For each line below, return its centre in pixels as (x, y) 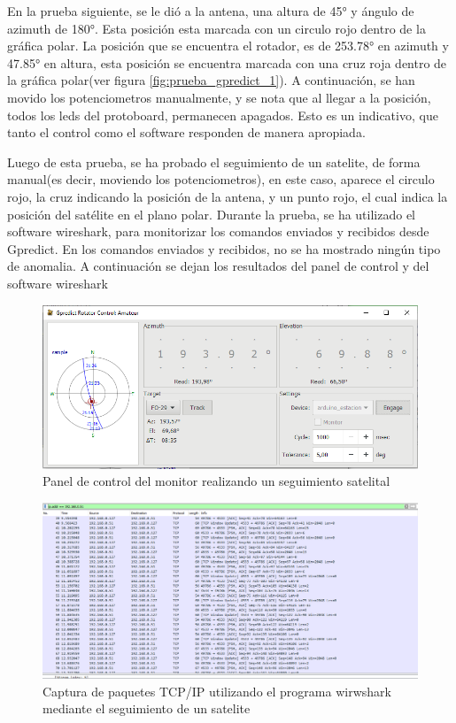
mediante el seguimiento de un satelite (147, 708)
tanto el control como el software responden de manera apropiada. (186, 132)
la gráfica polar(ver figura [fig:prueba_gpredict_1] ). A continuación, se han (211, 80)
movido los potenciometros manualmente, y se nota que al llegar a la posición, (219, 97)
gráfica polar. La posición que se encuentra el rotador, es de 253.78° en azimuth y (228, 46)
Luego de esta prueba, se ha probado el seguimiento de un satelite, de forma (214, 162)
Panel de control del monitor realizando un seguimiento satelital (216, 481)
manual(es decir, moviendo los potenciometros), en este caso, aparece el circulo (221, 179)
